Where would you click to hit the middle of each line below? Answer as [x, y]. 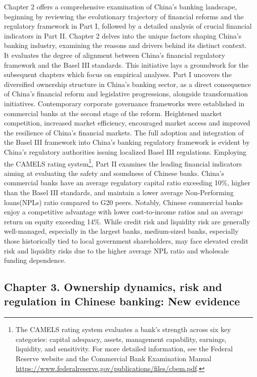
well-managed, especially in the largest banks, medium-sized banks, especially [121, 231]
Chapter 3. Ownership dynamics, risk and [113, 287]
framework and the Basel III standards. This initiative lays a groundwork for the [126, 64]
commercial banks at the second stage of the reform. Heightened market [113, 113]
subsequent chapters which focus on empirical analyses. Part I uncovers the [118, 74]
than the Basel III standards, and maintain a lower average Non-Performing [119, 192]
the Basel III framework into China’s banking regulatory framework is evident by [127, 142]
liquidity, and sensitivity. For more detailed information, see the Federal [124, 349]
